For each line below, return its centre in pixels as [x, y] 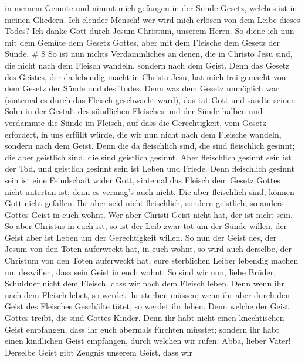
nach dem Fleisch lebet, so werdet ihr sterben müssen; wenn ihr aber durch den [148, 294]
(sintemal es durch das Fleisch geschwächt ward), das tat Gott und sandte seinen [150, 99]
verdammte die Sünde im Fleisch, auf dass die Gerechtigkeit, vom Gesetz [135, 122]
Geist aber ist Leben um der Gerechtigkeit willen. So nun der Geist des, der [141, 237]
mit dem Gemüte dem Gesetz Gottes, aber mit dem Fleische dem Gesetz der [143, 42]
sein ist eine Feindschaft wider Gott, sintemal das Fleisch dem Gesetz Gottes [143, 180]
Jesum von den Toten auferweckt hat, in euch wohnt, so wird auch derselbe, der [148, 249]
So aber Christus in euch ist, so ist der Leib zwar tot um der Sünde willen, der [146, 226]
